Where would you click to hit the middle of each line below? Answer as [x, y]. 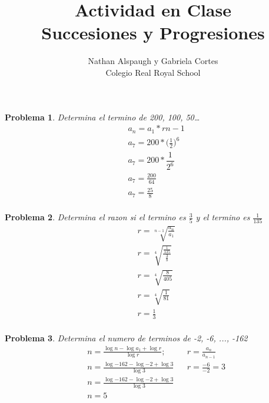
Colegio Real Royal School [153, 72]
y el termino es [223, 217]
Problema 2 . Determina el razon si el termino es [95, 217]
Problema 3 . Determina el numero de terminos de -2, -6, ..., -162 [126, 338]
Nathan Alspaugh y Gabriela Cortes [153, 61]
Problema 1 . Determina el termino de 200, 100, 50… [102, 117]
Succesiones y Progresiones [153, 33]
